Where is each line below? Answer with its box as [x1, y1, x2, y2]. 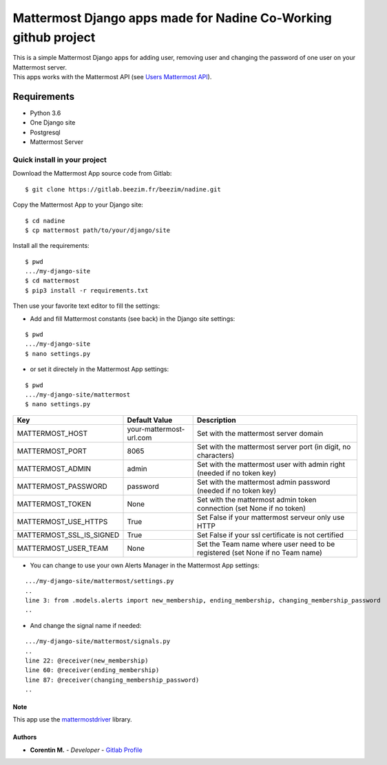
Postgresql [30, 128, 61, 136]
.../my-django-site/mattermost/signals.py [25, 638, 171, 645]
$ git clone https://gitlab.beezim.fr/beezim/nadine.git [25, 185, 222, 193]
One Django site [30, 118, 76, 127]
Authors [12, 733, 37, 742]
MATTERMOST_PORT [17, 446, 87, 456]
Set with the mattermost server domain [196, 428, 324, 438]
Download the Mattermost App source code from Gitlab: [12, 169, 172, 178]
